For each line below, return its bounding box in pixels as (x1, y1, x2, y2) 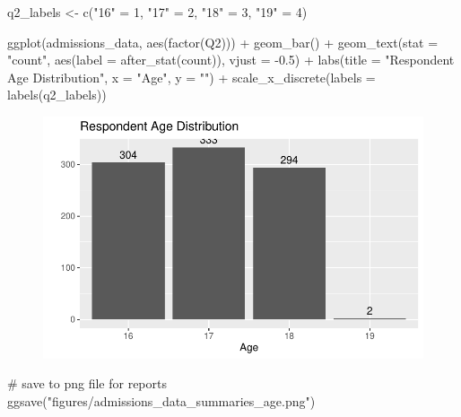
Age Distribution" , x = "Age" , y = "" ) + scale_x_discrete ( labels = (7, 67, 376, 86)
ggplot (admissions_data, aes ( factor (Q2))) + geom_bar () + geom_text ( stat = (7, 32, 439, 51)
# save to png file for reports (7, 374, 167, 393)
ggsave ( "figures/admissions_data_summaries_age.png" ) (7, 391, 316, 410)
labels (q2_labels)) (7, 85, 107, 104)
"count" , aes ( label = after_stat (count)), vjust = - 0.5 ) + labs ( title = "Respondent (7, 50, 455, 69)
